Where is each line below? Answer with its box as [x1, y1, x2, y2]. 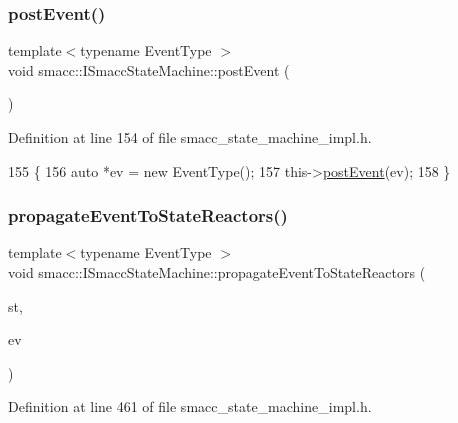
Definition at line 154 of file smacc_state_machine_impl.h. [8, 127, 372, 147]
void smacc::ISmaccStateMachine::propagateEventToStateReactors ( [8, 262, 426, 282]
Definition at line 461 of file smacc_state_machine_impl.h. [8, 396, 372, 417]
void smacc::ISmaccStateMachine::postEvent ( [8, 59, 290, 80]
